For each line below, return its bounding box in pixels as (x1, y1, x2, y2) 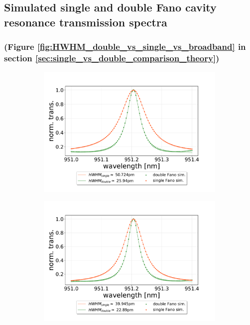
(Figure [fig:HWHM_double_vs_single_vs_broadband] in (4, 40, 246, 53)
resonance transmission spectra (4, 14, 167, 29)
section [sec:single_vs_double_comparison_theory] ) (4, 52, 220, 64)
